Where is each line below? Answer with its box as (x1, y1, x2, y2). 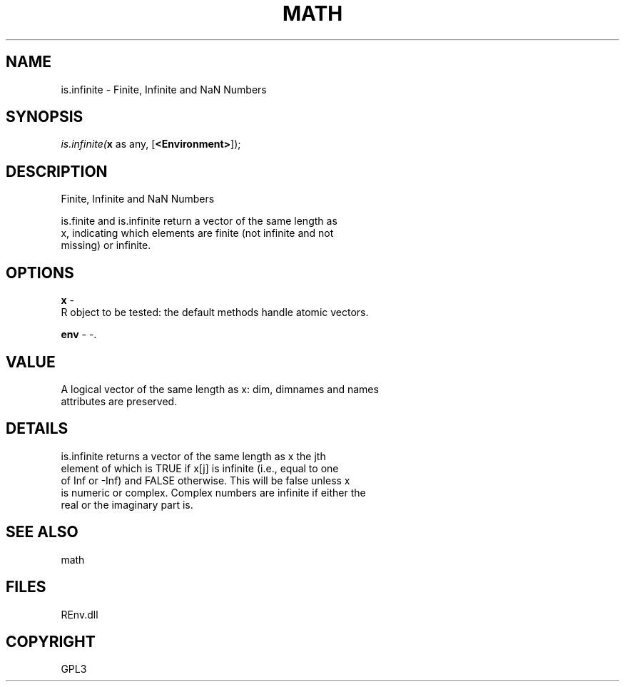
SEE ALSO (6, 523, 78, 541)
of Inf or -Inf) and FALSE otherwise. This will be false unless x (61, 474, 350, 487)
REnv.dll (61, 608, 98, 621)
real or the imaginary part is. (61, 498, 193, 511)
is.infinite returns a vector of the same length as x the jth (61, 449, 326, 462)
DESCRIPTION (6, 162, 108, 180)
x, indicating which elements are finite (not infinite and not (61, 227, 334, 240)
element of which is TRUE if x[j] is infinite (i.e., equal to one (61, 462, 339, 474)
